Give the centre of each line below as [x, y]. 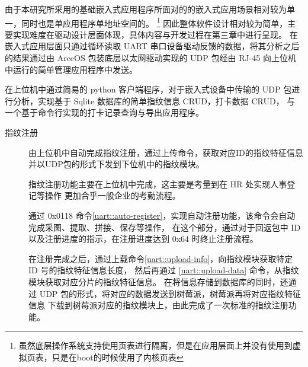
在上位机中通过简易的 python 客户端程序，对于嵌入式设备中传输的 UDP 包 [148, 89]
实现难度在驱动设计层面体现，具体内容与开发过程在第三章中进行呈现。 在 [155, 34]
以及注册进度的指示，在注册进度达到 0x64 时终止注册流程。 [143, 239]
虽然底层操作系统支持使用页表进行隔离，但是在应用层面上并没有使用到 [155, 345]
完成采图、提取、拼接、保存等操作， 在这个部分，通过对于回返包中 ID [165, 227]
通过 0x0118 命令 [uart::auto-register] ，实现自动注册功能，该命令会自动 [162, 215]
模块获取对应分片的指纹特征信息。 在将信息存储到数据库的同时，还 [158, 281]
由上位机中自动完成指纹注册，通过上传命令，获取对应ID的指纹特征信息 [166, 152]
